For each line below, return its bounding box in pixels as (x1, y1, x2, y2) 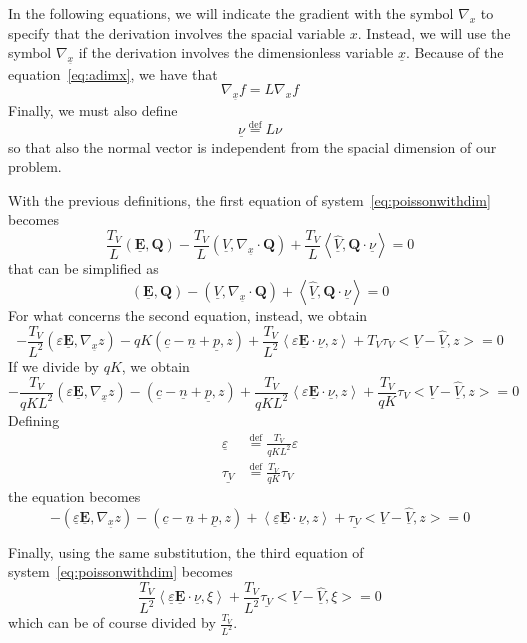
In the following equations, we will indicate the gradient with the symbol (8, 3, 454, 23)
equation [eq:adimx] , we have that (8, 63, 218, 84)
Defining (8, 409, 60, 430)
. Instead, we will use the (357, 22, 511, 43)
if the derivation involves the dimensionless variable (78, 42, 394, 63)
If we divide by (8, 355, 99, 376)
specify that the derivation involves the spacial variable (8, 22, 346, 43)
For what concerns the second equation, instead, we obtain (8, 304, 368, 325)
